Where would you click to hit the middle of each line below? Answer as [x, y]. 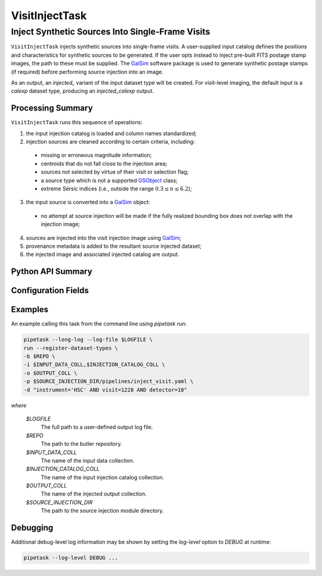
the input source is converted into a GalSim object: [88, 202]
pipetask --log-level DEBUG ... [71, 558]
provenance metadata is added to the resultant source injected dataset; [114, 246]
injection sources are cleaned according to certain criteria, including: [110, 142]
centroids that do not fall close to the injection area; [104, 164]
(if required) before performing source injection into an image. [87, 72]
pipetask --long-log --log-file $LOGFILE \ [88, 340]
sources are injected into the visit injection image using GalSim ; [104, 238]
